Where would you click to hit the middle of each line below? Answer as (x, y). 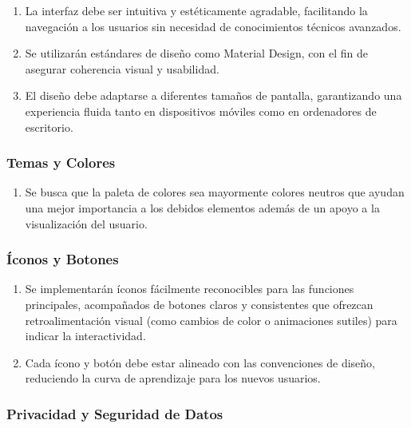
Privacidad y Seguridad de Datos (115, 413)
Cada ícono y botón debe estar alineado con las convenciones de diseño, (200, 362)
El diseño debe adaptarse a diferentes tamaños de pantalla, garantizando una (213, 95)
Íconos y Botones (63, 259)
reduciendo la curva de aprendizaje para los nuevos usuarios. (173, 378)
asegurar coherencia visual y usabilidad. (122, 68)
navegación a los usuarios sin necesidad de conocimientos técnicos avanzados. (213, 26)
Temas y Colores (61, 162)
